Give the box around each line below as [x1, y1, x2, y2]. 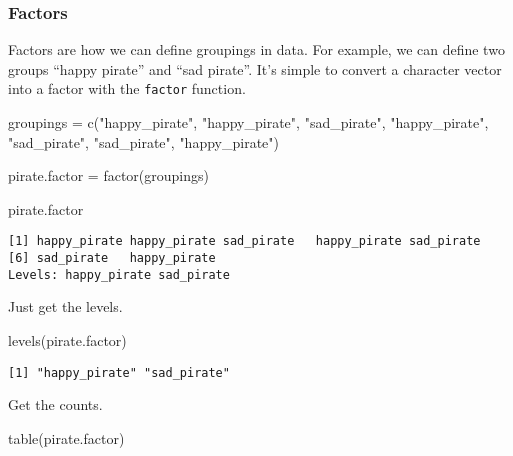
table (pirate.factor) [8, 427, 125, 448]
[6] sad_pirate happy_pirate [8, 251, 216, 266]
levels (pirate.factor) [8, 330, 127, 350]
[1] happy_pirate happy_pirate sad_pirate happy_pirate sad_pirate [8, 234, 481, 249]
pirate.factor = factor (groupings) [8, 165, 209, 186]
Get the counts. [8, 394, 103, 415]
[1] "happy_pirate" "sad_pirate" [8, 365, 230, 380]
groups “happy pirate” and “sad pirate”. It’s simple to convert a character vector [8, 58, 502, 79]
